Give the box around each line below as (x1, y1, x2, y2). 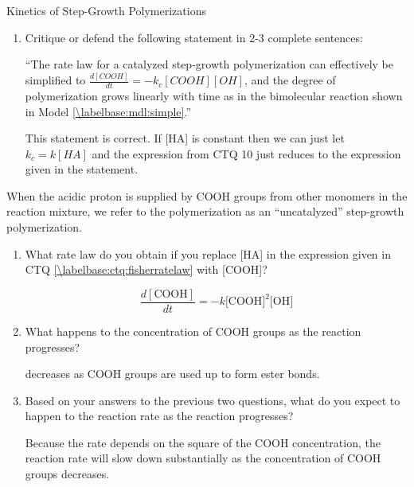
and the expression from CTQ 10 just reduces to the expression (92, 145, 401, 162)
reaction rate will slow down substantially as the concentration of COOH (25, 450, 381, 466)
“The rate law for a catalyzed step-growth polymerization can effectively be (25, 56, 393, 72)
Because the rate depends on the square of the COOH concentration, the (25, 434, 381, 450)
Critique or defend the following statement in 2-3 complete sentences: (25, 29, 363, 45)
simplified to (25, 72, 86, 88)
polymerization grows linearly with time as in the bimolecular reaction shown (25, 87, 403, 103)
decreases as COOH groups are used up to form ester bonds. (25, 365, 320, 382)
